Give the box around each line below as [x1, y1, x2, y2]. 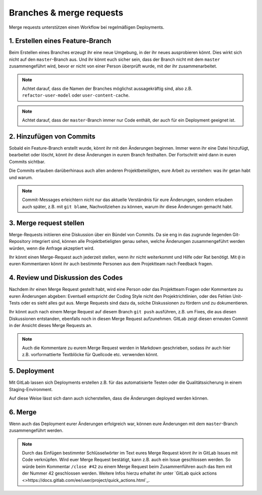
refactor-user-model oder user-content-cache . [22, 92, 130, 98]
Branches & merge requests [9, 7, 124, 18]
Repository [9, 239, 31, 244]
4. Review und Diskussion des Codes [9, 273, 123, 282]
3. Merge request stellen [9, 219, 84, 227]
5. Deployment [9, 367, 54, 375]
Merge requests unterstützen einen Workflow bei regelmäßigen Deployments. [9, 24, 164, 30]
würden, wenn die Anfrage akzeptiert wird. [9, 245, 95, 251]
